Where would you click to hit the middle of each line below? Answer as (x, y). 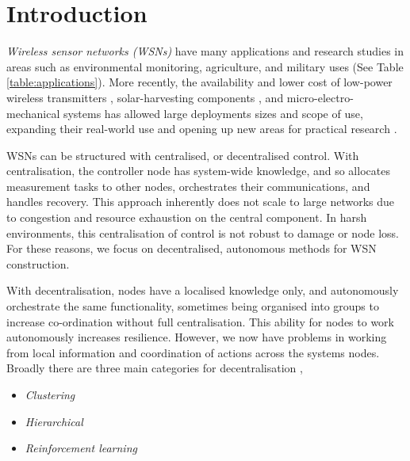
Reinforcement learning (81, 448)
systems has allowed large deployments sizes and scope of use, (213, 113)
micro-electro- (320, 97)
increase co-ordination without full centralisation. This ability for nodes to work (200, 321)
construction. (38, 263)
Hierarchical (54, 421)
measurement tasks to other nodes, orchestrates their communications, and (188, 186)
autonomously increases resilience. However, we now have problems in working (197, 337)
